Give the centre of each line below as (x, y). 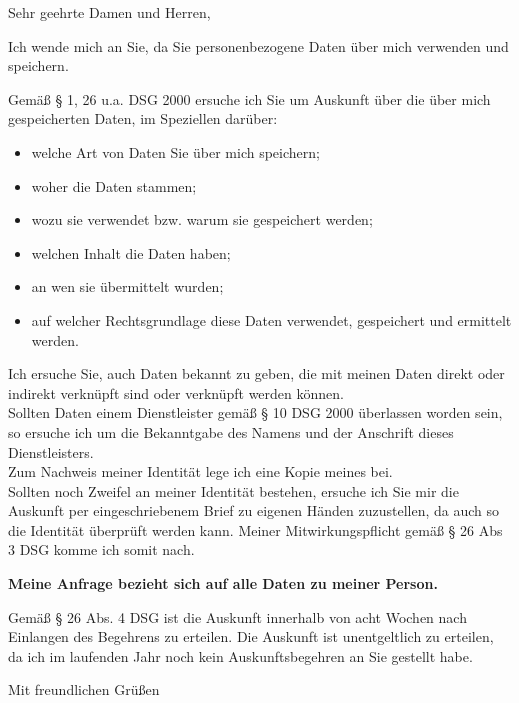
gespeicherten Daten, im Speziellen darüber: (143, 118)
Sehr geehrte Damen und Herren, (109, 12)
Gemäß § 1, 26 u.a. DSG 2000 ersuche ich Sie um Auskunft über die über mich (249, 98)
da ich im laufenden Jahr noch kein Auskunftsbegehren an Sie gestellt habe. (240, 655)
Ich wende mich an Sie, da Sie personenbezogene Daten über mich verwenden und (258, 45)
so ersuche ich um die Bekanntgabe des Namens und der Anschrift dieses (231, 431)
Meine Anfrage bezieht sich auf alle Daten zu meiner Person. (223, 583)
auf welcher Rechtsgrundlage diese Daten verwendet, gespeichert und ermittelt (271, 319)
